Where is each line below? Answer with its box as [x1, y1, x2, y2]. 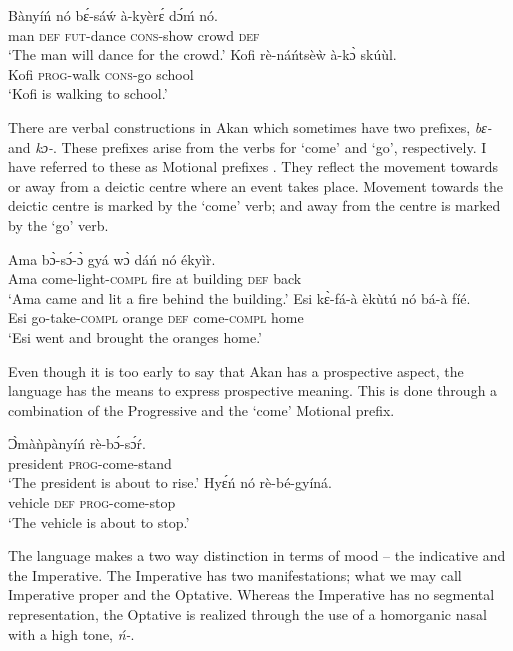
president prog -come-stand [8, 452, 172, 473]
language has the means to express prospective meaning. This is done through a [8, 380, 498, 401]
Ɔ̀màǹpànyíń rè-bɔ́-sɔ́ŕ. [8, 433, 146, 454]
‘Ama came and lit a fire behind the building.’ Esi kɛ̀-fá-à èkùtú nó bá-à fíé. [8, 287, 471, 308]
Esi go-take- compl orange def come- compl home [8, 307, 304, 328]
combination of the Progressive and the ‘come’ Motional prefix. [8, 399, 395, 420]
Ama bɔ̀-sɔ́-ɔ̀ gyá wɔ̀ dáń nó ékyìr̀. [8, 248, 216, 269]
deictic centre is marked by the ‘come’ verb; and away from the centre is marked [8, 195, 501, 216]
